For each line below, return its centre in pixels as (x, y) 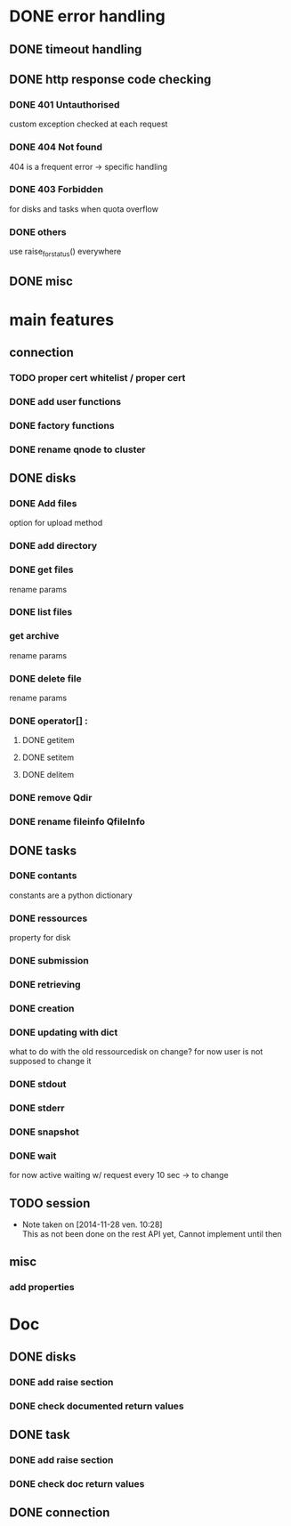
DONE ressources (48, 918)
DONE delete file (45, 678)
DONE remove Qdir (51, 798)
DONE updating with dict (64, 1032)
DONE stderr (37, 1108)
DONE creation (42, 1008)
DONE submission (49, 961)
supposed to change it (50, 1062)
